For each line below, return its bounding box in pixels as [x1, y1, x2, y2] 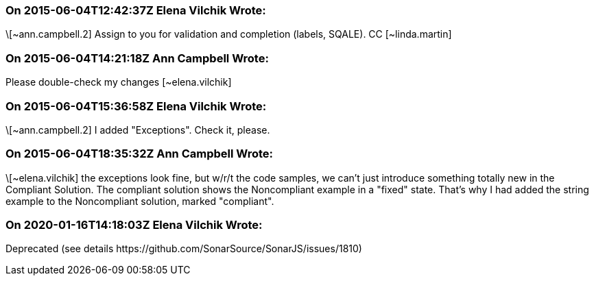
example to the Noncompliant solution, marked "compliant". [5, 195, 274, 207]
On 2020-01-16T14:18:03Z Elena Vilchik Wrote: [5, 218, 263, 232]
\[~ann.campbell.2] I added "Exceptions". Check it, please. [5, 123, 270, 136]
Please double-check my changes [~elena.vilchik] [5, 76, 232, 88]
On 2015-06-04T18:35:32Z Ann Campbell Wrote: [5, 147, 274, 161]
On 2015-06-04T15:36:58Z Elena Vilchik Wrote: [5, 99, 267, 113]
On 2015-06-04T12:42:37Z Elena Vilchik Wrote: [5, 3, 266, 17]
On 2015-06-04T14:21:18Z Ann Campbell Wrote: [5, 51, 269, 65]
